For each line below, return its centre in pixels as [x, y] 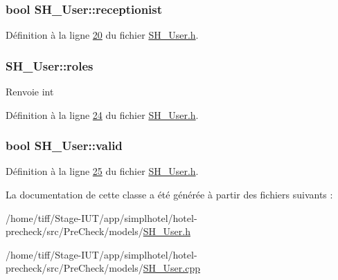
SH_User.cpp [171, 268]
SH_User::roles [50, 65]
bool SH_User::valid [64, 146]
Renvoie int [30, 92]
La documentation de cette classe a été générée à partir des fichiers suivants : [169, 195]
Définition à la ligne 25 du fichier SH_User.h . [102, 171]
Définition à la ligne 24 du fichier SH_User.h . [102, 114]
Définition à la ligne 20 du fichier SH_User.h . [102, 35]
